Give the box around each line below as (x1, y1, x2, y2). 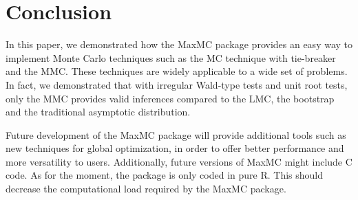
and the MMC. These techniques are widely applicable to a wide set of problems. (6, 64, 348, 78)
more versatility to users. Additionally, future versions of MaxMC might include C (6, 154, 352, 168)
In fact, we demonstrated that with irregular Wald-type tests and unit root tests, (6, 77, 348, 91)
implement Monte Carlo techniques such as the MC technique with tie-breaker (6, 50, 336, 65)
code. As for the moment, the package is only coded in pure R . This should (6, 168, 324, 182)
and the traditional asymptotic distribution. (6, 104, 191, 119)
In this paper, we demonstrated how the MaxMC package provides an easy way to (6, 37, 353, 52)
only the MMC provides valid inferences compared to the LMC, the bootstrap (6, 91, 335, 105)
